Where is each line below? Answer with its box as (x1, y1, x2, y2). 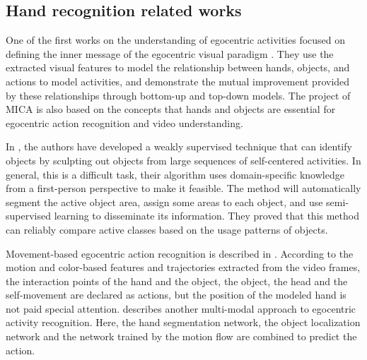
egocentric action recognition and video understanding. (6, 115, 243, 130)
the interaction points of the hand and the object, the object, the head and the (6, 273, 348, 288)
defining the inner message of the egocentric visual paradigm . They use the (6, 46, 334, 61)
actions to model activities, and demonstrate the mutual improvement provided (6, 73, 350, 88)
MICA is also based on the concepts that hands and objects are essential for (6, 102, 336, 116)
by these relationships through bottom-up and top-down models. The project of (6, 88, 351, 102)
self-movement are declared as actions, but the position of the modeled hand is (6, 287, 346, 302)
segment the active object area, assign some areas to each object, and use (6, 194, 323, 209)
